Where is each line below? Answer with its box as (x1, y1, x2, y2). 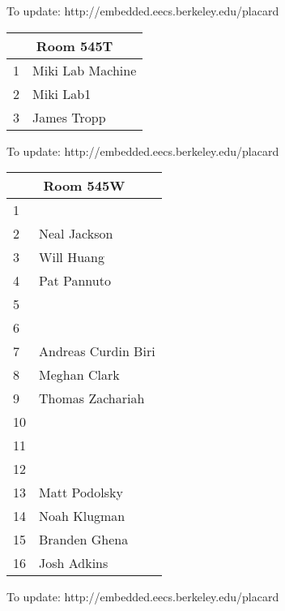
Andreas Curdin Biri (39, 342, 155, 361)
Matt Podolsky (39, 483, 123, 502)
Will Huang (39, 247, 104, 267)
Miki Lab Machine (32, 60, 137, 80)
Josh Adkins (39, 553, 108, 573)
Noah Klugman (39, 506, 125, 526)
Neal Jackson (39, 224, 113, 243)
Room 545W (43, 176, 125, 196)
